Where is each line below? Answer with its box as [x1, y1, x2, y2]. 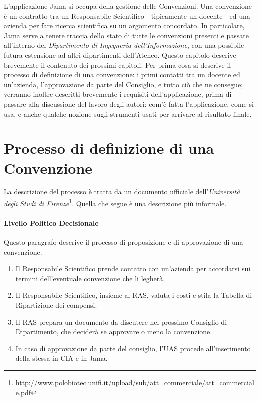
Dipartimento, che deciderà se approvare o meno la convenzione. [15, 326, 212, 337]
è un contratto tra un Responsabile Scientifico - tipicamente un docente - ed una [4, 10, 250, 21]
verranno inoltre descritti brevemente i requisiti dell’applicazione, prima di [4, 89, 232, 99]
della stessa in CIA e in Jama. [15, 353, 108, 363]
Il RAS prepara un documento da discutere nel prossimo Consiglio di [15, 316, 227, 327]
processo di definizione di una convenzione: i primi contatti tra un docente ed [4, 69, 240, 80]
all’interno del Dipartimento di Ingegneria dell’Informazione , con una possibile [4, 40, 244, 50]
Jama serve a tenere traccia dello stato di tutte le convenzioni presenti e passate [4, 30, 249, 40]
